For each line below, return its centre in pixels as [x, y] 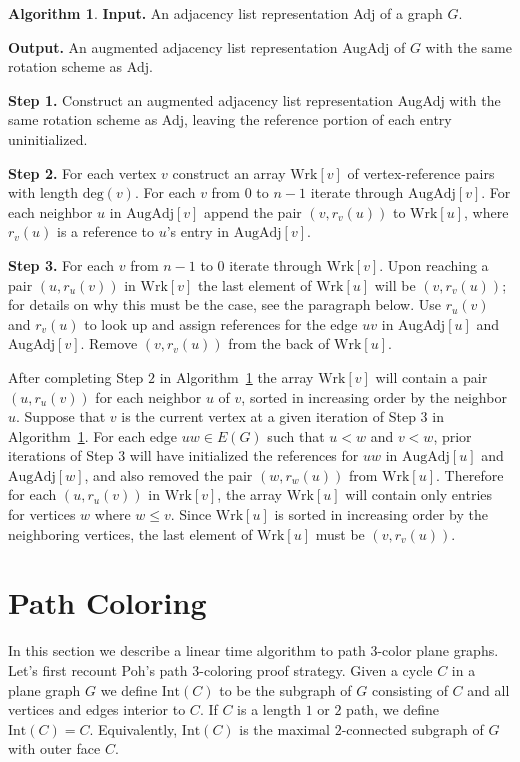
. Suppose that [61, 416]
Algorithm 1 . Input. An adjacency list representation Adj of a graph [225, 13]
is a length [269, 709]
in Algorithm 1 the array [236, 376]
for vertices [42, 514]
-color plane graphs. [438, 650]
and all [488, 689]
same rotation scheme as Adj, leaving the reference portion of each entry [230, 119]
